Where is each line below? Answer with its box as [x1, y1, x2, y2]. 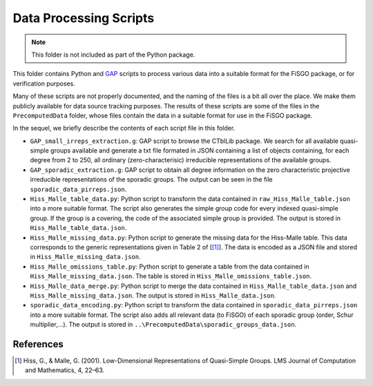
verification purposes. [12, 79, 75, 88]
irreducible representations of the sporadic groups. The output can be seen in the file [30, 175, 273, 184]
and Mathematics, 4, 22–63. [25, 366, 105, 374]
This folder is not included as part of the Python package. [31, 50, 195, 59]
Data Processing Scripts [12, 10, 155, 26]
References [12, 338, 64, 350]
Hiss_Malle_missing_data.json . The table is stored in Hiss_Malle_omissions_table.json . [30, 272, 312, 280]
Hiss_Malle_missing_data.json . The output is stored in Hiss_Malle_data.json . [30, 291, 276, 300]
